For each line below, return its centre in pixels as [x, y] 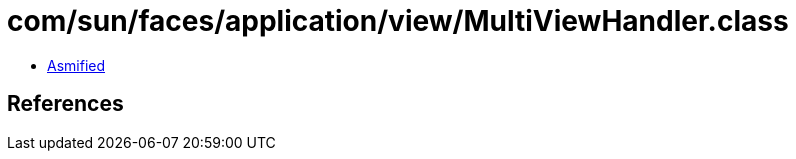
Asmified [76, 65]
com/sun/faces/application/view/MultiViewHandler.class [398, 21]
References [65, 104]
